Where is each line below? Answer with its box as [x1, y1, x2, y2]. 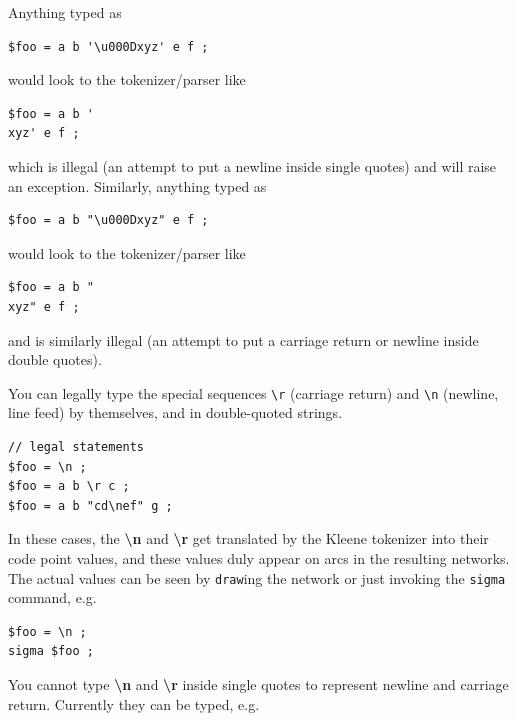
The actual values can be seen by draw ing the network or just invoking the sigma [8, 567, 506, 588]
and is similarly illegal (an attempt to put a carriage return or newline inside [8, 329, 479, 350]
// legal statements [8, 439, 145, 454]
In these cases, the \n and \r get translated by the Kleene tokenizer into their [8, 528, 489, 549]
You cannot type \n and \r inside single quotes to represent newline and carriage [8, 673, 509, 694]
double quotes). [8, 349, 102, 370]
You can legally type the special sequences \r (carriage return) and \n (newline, [8, 382, 499, 403]
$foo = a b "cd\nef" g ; [8, 498, 173, 513]
